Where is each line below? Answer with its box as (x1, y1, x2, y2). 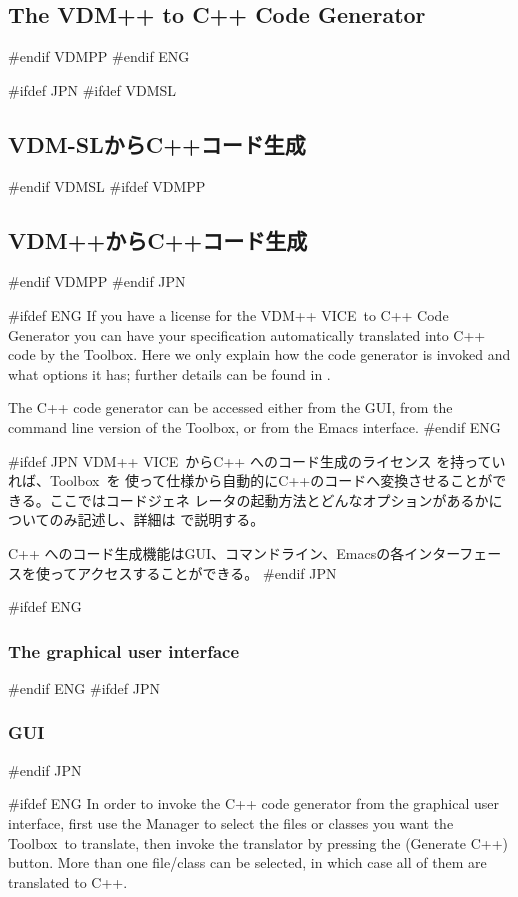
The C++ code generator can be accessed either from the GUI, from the (8, 397, 453, 418)
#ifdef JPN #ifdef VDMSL (8, 79, 177, 100)
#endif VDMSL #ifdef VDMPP (8, 175, 206, 196)
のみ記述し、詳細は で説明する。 (49, 509, 265, 530)
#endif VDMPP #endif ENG (8, 46, 190, 67)
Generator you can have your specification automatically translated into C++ (8, 324, 486, 345)
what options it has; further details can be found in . (8, 363, 331, 384)
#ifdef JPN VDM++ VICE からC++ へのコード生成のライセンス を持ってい (8, 450, 506, 471)
